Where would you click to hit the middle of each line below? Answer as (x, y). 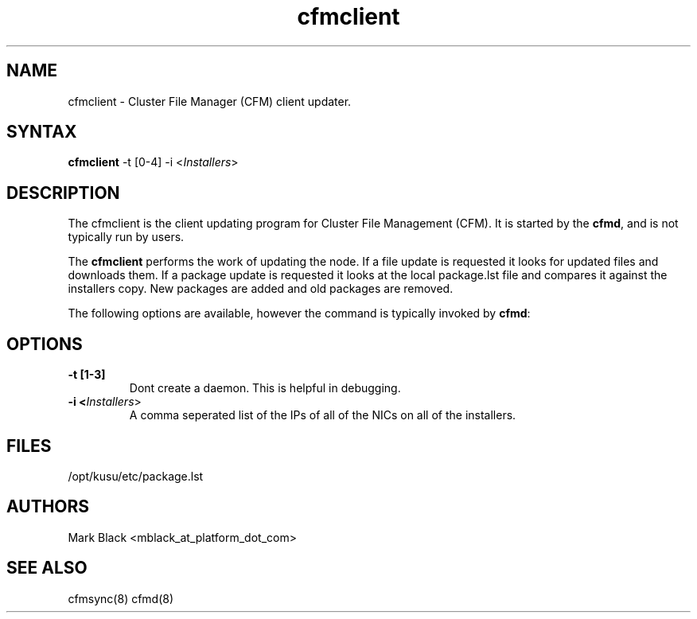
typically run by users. (126, 237)
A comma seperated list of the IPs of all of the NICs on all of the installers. (323, 415)
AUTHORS (48, 507)
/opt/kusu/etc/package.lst (136, 476)
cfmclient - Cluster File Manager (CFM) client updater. (210, 101)
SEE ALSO (47, 568)
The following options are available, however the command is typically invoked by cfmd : (299, 313)
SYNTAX (42, 132)
